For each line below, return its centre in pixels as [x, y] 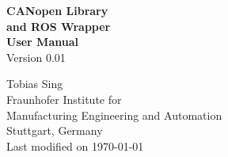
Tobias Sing [35, 84]
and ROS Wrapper [59, 26]
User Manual [42, 42]
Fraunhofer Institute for [64, 99]
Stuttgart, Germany [55, 130]
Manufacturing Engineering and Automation [114, 115]
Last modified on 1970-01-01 [75, 146]
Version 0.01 [36, 57]
